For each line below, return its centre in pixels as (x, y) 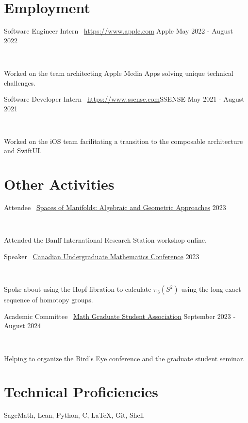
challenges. (20, 82)
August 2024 (23, 326)
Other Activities (59, 184)
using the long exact (211, 289)
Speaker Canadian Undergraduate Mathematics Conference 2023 (102, 256)
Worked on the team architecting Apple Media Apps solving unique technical (119, 73)
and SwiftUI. (23, 150)
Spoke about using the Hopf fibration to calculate (78, 289)
